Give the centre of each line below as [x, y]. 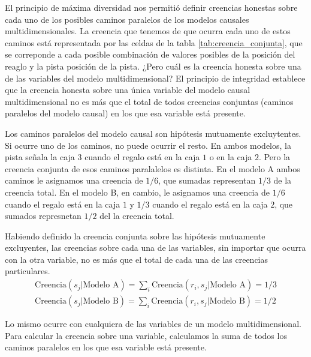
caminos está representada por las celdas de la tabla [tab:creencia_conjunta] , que [154, 42]
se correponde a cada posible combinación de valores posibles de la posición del [150, 54]
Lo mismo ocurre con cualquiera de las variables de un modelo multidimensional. [153, 324]
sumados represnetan [43, 216]
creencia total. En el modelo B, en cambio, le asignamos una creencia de [137, 192]
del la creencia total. [137, 216]
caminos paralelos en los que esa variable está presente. [106, 347]
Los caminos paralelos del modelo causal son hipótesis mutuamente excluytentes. [153, 133]
